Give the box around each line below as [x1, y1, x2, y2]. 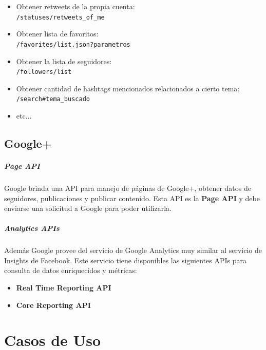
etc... [16, 110, 32, 121]
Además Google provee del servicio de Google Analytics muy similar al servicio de [4, 245, 262, 256]
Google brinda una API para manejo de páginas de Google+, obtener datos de [4, 182, 251, 193]
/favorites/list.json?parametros [16, 41, 130, 48]
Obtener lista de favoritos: [16, 28, 99, 39]
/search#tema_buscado [16, 95, 90, 103]
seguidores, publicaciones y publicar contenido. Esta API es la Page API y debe [4, 192, 260, 203]
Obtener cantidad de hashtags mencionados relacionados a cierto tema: [16, 83, 240, 93]
